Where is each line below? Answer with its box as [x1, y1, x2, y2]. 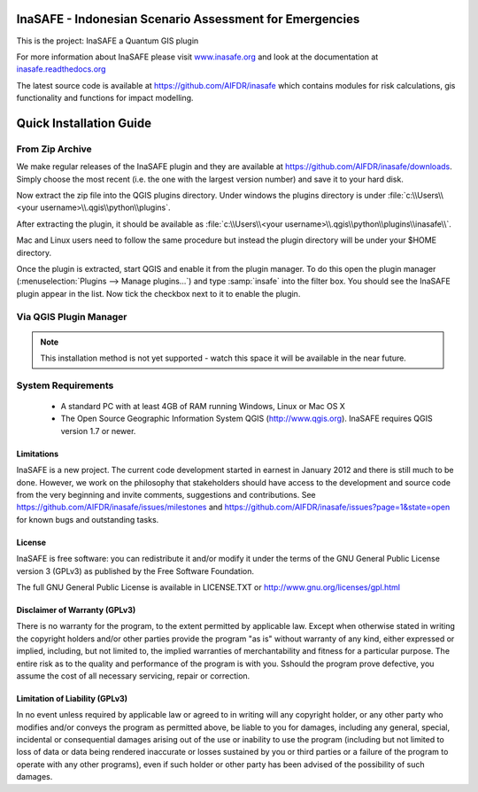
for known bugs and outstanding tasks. [16, 514, 159, 524]
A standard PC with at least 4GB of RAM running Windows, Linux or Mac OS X [60, 401, 345, 412]
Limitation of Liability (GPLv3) [16, 693, 128, 703]
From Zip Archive [16, 143, 92, 155]
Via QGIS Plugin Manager [16, 310, 127, 322]
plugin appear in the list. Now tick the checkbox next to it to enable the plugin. [16, 288, 301, 299]
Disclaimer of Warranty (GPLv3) [16, 604, 136, 615]
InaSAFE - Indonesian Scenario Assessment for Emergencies [16, 12, 360, 27]
